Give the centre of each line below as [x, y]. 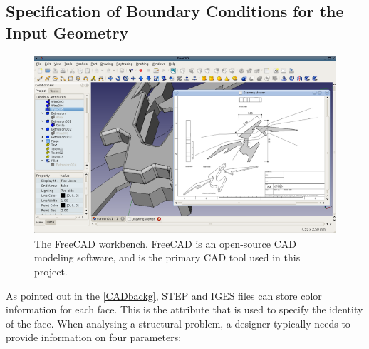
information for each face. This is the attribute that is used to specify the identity [184, 309]
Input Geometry [67, 32]
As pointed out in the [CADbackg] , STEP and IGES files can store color [164, 295]
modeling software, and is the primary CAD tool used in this [167, 257]
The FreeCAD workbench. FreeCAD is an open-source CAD [165, 243]
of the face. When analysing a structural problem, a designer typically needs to [178, 323]
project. [51, 271]
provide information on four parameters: [94, 337]
